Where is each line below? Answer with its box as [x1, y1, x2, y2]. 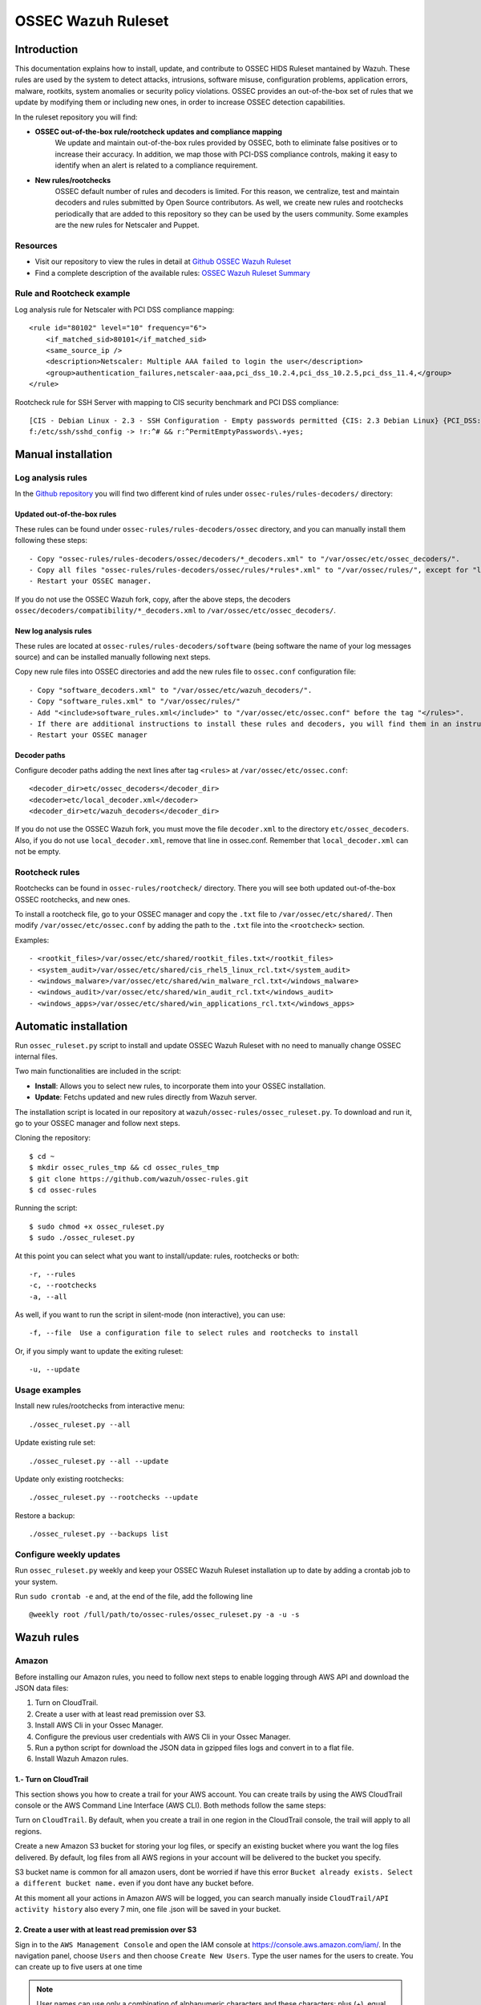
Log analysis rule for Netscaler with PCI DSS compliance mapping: [14, 305, 235, 314]
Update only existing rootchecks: [14, 1474, 124, 1484]
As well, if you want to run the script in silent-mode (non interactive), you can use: [14, 1310, 286, 1319]
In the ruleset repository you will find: [14, 112, 138, 122]
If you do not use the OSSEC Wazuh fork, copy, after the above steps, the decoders [14, 594, 291, 604]
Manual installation [14, 448, 113, 461]
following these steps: [14, 536, 88, 545]
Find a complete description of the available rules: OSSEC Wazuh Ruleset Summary [34, 268, 310, 277]
